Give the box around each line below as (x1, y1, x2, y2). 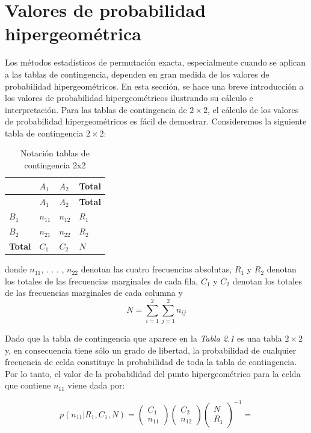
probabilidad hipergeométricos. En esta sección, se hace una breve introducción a (5, 79, 304, 92)
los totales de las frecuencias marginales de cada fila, (5, 274, 199, 287)
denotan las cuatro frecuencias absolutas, (81, 263, 232, 275)
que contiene (5, 379, 51, 392)
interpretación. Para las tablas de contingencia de (5, 103, 187, 115)
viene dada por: (67, 379, 125, 392)
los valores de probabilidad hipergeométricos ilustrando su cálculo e (5, 91, 253, 104)
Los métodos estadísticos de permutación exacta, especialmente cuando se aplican (5, 56, 306, 69)
